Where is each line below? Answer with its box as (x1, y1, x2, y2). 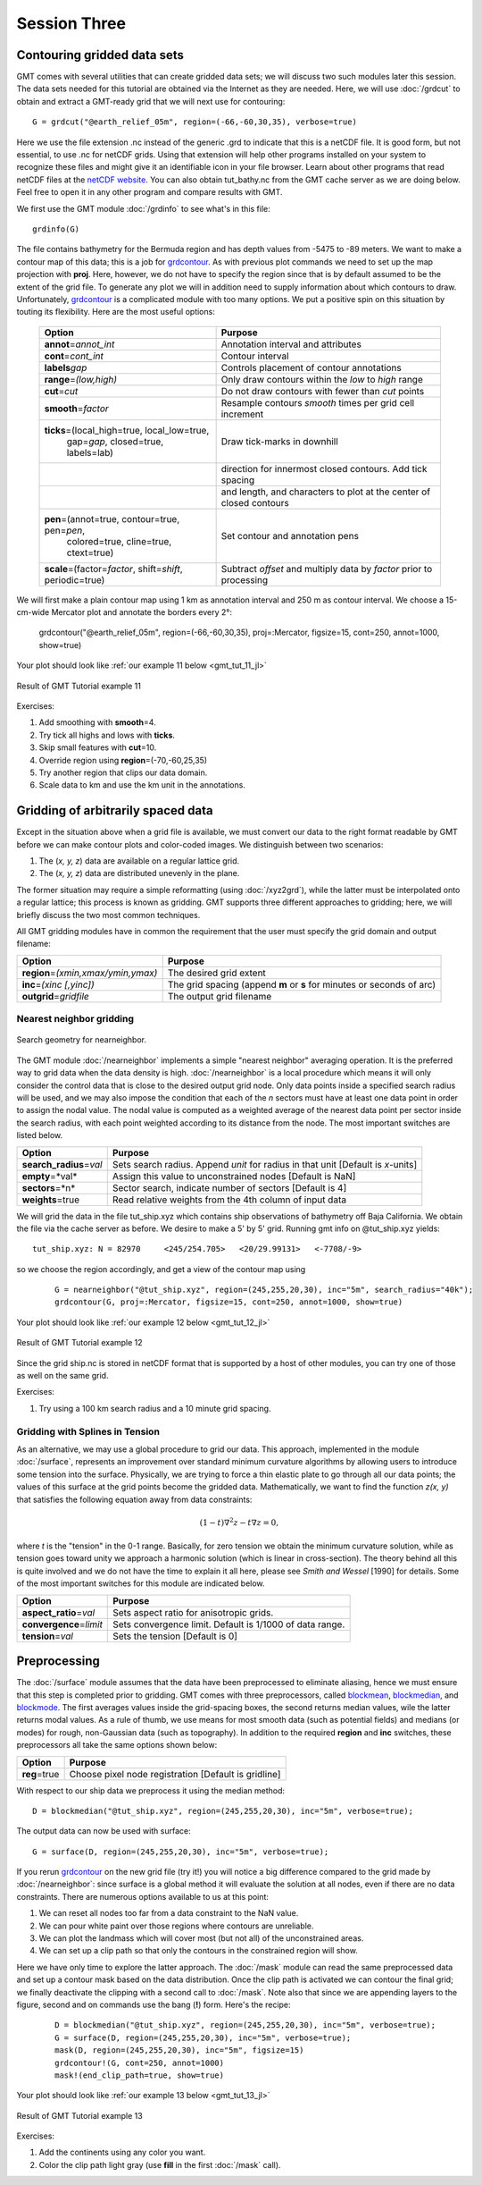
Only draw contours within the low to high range (220, 373, 423, 385)
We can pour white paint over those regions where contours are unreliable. (38, 1920, 314, 1931)
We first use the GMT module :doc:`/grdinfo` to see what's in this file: (16, 203, 271, 214)
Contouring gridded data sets (16, 47, 185, 63)
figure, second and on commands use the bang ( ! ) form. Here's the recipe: (16, 1999, 291, 2010)
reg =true (21, 1767, 60, 1780)
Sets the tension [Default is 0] (112, 1630, 238, 1642)
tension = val (21, 1630, 73, 1642)
